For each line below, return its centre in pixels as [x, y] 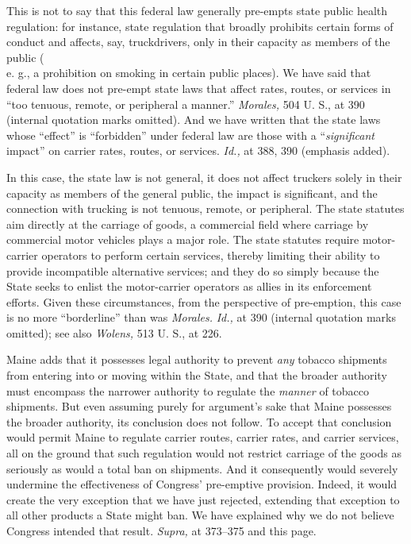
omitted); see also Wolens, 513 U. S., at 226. [114, 332]
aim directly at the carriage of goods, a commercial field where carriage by [188, 224]
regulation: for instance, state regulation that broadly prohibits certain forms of [200, 26]
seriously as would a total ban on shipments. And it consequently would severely [202, 468]
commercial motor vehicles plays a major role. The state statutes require [183, 239]
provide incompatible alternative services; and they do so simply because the [193, 270]
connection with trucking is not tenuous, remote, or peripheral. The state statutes [205, 208]
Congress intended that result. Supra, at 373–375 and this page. [161, 530]
